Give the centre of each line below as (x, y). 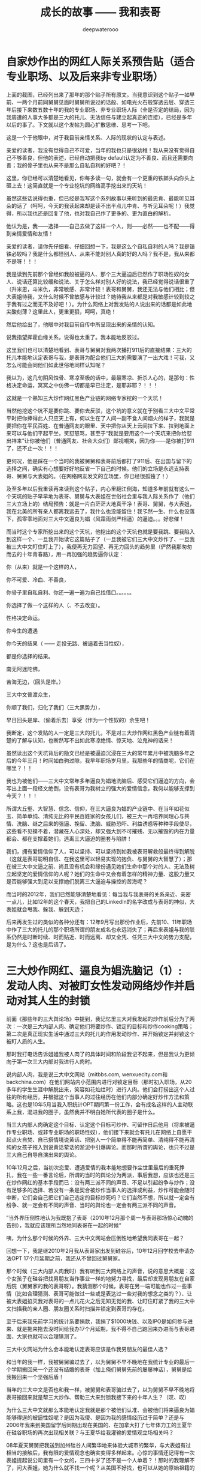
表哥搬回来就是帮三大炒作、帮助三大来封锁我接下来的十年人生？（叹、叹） (98, 1397)
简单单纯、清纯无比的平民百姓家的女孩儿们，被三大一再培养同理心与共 (103, 816)
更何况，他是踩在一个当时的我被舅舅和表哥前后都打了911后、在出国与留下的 (99, 461)
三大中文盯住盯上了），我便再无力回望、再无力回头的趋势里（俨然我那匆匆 (102, 547)
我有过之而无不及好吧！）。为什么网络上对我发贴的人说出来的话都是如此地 (102, 304)
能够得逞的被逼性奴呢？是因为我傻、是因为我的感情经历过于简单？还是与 (95, 1417)
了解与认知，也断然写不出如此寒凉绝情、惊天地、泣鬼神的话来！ (95, 740)
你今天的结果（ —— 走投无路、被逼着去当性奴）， (67, 643)
